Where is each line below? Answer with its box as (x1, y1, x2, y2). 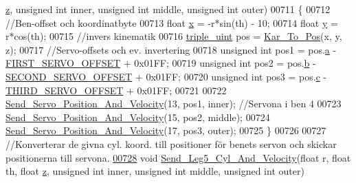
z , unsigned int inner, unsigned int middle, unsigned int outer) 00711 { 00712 (5, 2, 331, 16)
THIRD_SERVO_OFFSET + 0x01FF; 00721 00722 (5, 83, 227, 97)
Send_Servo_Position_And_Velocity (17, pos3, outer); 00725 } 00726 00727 (5, 123, 326, 138)
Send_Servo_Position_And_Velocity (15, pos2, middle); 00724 (5, 109, 270, 124)
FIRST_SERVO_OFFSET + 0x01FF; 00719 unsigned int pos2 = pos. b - (5, 56, 316, 70)
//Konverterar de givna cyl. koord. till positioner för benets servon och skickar (5, 136, 337, 151)
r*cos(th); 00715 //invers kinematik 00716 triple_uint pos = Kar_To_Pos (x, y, (5, 29, 342, 43)
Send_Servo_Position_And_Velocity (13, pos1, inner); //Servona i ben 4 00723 (5, 96, 342, 111)
